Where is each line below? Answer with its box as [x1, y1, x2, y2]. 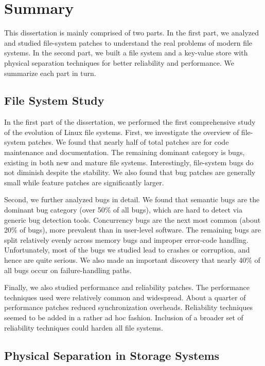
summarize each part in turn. [4, 67, 96, 78]
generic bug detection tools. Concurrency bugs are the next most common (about [4, 214, 261, 225]
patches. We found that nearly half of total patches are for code [28, 137, 229, 147]
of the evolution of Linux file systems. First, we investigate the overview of [4, 126, 239, 137]
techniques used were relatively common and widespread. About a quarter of [4, 292, 246, 302]
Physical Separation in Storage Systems [4, 347, 220, 363]
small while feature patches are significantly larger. [4, 177, 164, 187]
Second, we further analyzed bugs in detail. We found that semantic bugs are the [4, 194, 260, 205]
